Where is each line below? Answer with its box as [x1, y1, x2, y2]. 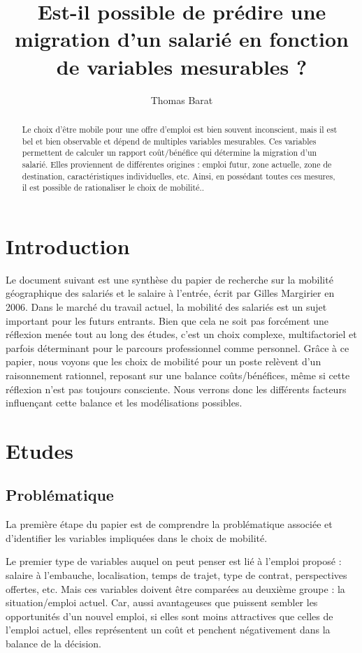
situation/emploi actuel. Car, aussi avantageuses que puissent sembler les [6, 595, 318, 610]
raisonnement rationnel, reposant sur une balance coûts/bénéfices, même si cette [6, 367, 350, 382]
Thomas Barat [150, 92, 213, 107]
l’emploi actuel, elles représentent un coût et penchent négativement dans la [6, 622, 331, 637]
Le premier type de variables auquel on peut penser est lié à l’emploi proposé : [6, 554, 342, 568]
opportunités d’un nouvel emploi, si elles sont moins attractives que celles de [6, 608, 333, 623]
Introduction [6, 231, 130, 260]
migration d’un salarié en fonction [15, 24, 349, 53]
